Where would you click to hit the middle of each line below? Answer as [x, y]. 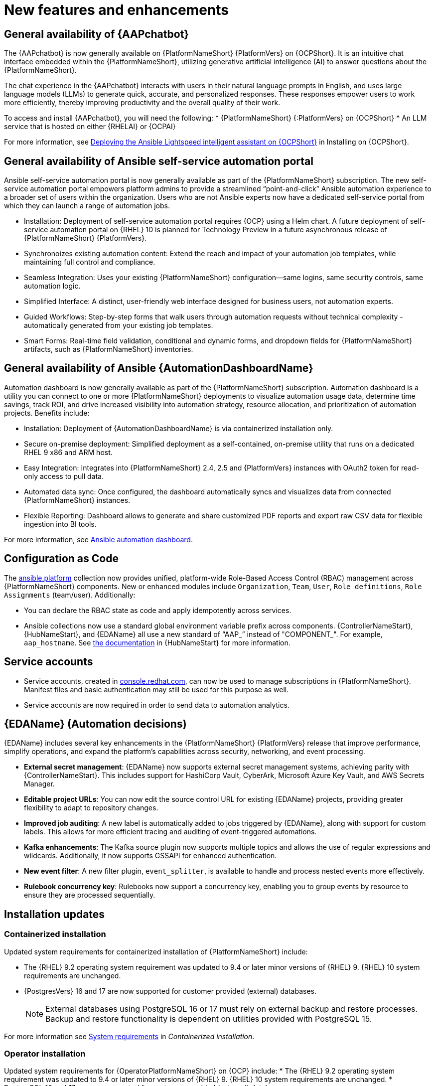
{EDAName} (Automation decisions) [95, 724]
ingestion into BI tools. [60, 524]
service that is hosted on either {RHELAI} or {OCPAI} [90, 127]
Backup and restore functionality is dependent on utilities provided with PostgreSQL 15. [209, 1018]
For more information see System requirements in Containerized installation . [129, 1036]
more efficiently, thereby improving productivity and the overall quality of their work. [142, 103]
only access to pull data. [64, 476]
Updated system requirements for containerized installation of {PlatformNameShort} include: [156, 951]
